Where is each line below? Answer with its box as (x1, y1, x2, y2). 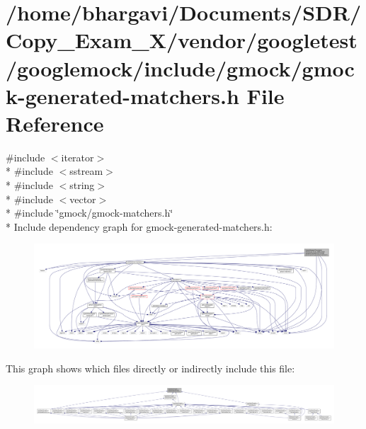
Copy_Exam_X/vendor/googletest (6, 25, 358, 55)
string (69, 178, 95, 193)
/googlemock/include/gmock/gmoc (6, 53, 355, 82)
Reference (6, 108, 104, 137)
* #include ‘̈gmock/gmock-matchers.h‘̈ (6, 205, 173, 220)
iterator (61, 149, 94, 164)
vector (69, 191, 96, 206)
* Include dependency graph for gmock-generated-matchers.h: (6, 219, 273, 234)
